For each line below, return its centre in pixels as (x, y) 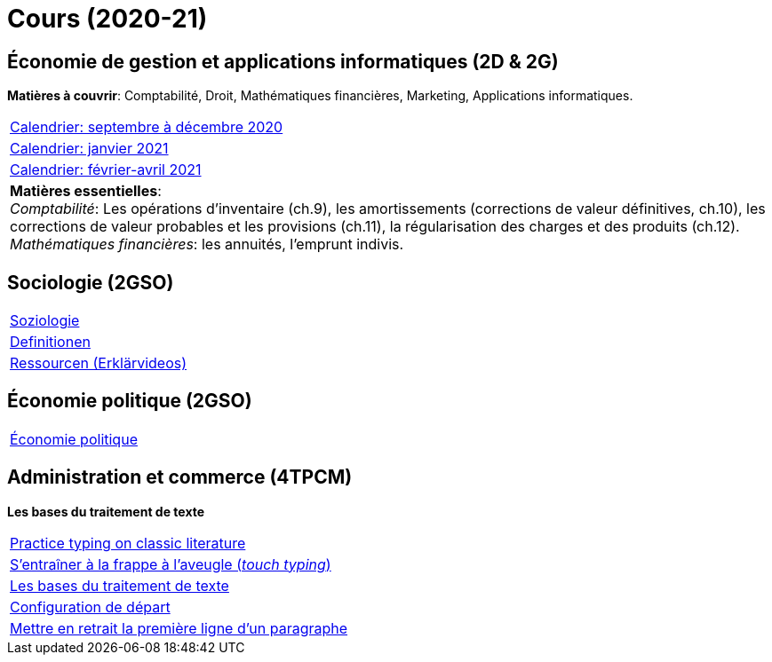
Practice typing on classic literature (128, 543)
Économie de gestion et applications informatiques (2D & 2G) (283, 61)
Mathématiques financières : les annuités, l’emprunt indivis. (207, 244)
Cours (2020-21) (107, 19)
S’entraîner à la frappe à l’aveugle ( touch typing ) (171, 564)
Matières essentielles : (86, 191)
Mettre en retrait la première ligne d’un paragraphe (179, 628)
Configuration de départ (90, 607)
